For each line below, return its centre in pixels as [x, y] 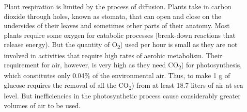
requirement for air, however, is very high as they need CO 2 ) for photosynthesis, [123, 65]
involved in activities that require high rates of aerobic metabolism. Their [113, 55]
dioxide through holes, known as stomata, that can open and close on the [113, 16]
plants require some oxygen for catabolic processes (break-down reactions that [120, 35]
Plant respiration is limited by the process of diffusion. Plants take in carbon [118, 6]
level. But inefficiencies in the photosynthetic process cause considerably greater [122, 95]
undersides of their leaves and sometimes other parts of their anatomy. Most [117, 25]
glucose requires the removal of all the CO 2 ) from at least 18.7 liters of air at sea [124, 85]
